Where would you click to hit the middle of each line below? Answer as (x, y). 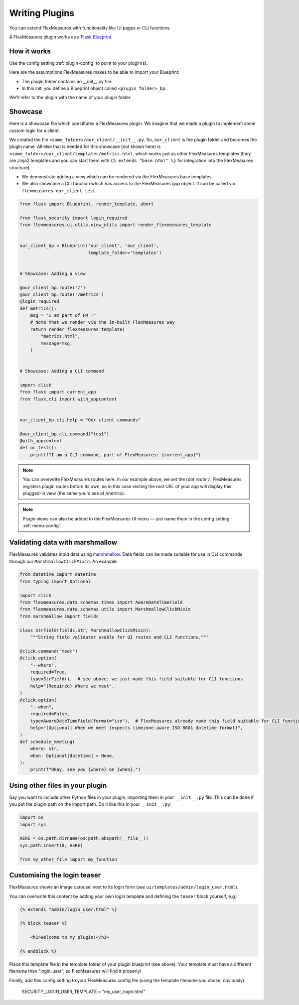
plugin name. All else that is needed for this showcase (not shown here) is (85, 146)
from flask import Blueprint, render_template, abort (87, 204)
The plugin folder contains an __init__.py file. (67, 81)
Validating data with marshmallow (63, 543)
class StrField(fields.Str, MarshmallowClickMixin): (85, 630)
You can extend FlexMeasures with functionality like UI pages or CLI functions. (90, 28)
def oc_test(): (38, 448)
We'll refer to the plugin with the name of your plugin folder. (70, 98)
